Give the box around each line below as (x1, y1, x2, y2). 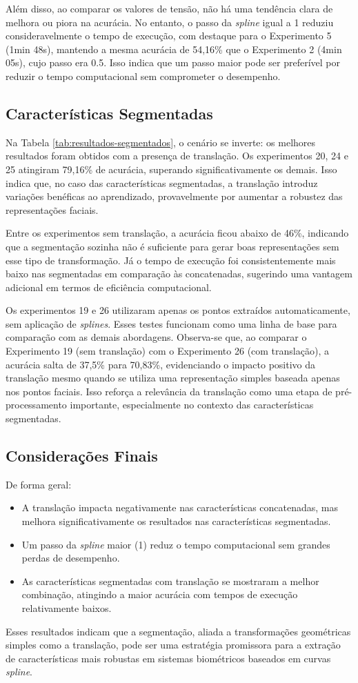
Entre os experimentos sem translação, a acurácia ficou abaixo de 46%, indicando (6, 226, 349, 240)
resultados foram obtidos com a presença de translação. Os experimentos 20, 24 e (6, 148, 348, 163)
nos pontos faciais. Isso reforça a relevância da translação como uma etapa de (6, 384, 332, 398)
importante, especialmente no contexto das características (70, 397, 314, 412)
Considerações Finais (6, 445, 158, 466)
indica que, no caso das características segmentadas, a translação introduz (6, 175, 318, 190)
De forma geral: (6, 477, 72, 491)
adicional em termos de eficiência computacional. (6, 279, 212, 294)
